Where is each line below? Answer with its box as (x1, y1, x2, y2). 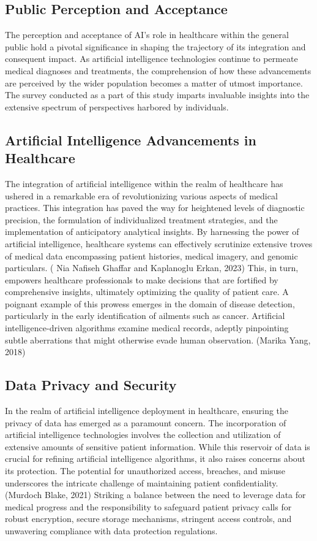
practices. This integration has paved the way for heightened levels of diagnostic (5, 201, 305, 214)
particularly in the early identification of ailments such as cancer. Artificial (5, 309, 285, 322)
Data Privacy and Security (5, 375, 177, 394)
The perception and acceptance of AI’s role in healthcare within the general (5, 28, 289, 41)
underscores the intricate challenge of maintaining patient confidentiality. (5, 476, 278, 489)
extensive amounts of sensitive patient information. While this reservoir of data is (5, 440, 310, 453)
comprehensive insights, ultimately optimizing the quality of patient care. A (5, 285, 289, 298)
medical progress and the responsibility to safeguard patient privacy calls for (5, 500, 292, 513)
